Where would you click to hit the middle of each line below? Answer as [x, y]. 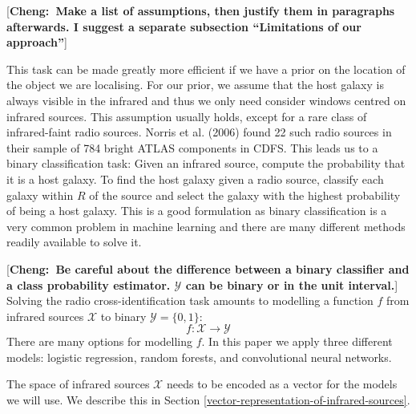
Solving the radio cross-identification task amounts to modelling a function [190, 300]
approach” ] [37, 42]
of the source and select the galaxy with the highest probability [245, 195]
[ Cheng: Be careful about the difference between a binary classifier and [208, 268]
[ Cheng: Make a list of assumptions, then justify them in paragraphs [201, 10]
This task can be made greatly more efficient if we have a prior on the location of [206, 69]
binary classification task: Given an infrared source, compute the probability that [206, 163]
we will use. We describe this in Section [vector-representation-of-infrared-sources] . [208, 400]
